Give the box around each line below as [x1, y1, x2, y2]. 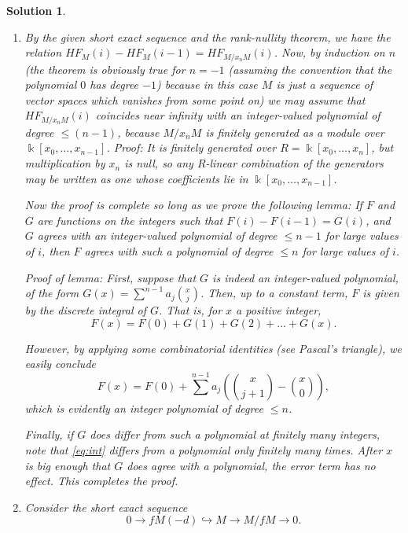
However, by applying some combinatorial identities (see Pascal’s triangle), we [24, 340, 402, 356]
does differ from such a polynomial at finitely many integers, [90, 426, 380, 443]
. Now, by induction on [274, 44, 385, 61]
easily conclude [24, 355, 96, 372]
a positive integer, [236, 302, 322, 318]
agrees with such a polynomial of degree [84, 243, 274, 259]
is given [362, 285, 399, 301]
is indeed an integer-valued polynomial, [212, 269, 399, 285]
